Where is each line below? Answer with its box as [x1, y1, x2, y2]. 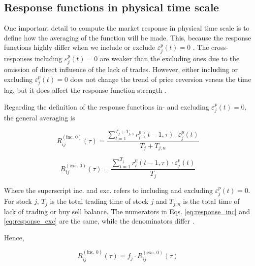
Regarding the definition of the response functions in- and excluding [4, 101, 209, 112]
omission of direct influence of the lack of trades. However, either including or [4, 64, 238, 75]
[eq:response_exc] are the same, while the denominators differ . [4, 216, 194, 226]
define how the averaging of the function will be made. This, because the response [4, 32, 251, 42]
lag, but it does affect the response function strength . [4, 85, 167, 95]
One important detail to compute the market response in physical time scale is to [4, 23, 250, 33]
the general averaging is [4, 113, 75, 123]
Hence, [4, 232, 24, 242]
